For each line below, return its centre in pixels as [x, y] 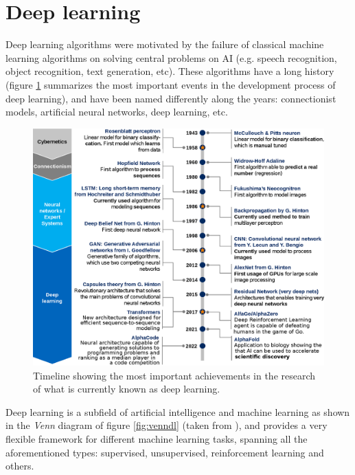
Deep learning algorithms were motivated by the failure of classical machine [165, 44]
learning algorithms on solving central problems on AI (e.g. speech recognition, [171, 57]
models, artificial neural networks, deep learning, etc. [117, 112]
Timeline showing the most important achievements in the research [174, 375]
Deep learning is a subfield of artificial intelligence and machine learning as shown [178, 411]
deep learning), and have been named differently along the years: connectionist [171, 98]
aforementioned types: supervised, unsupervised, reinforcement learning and [165, 452]
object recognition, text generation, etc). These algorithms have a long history [170, 71]
